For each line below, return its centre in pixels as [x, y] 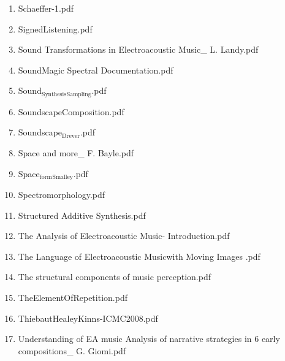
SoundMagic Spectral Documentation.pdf [96, 70]
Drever [71, 136]
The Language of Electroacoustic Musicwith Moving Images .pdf [139, 256]
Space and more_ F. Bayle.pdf [76, 153]
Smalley [63, 177]
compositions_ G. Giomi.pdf [72, 350]
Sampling [79, 94]
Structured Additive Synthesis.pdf [82, 215]
